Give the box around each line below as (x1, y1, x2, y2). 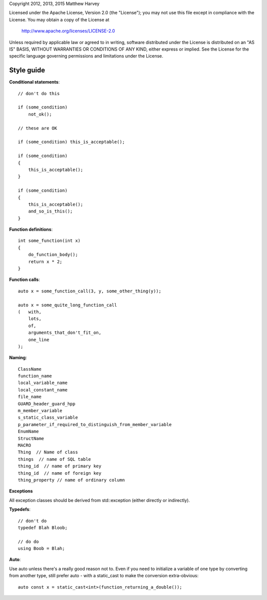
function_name (18, 373, 52, 379)
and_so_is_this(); (28, 209, 73, 214)
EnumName (18, 429, 39, 435)
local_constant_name (18, 387, 68, 392)
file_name (18, 394, 42, 400)
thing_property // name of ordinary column (18, 477, 125, 483)
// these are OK (18, 125, 57, 131)
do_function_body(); (28, 252, 78, 258)
